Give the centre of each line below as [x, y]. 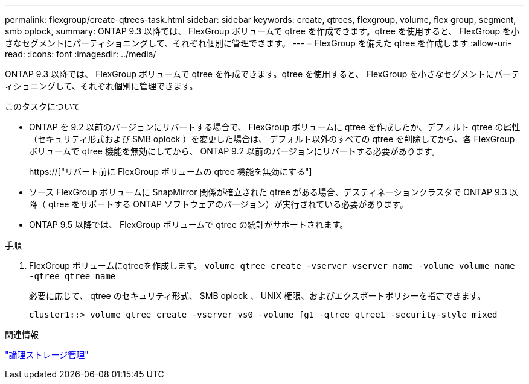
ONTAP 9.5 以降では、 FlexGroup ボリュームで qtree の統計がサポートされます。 [189, 225]
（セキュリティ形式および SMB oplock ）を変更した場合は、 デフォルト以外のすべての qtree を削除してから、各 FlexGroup [272, 139]
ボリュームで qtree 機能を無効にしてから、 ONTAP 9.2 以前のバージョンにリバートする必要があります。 [235, 151]
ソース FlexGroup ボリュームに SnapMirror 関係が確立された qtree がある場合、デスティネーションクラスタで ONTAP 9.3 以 [274, 192]
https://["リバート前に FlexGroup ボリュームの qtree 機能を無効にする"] [171, 172]
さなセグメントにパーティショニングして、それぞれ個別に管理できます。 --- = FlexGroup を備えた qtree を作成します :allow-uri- [258, 43]
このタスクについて [43, 106]
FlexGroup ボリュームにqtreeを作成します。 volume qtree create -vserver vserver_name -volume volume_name [272, 266]
